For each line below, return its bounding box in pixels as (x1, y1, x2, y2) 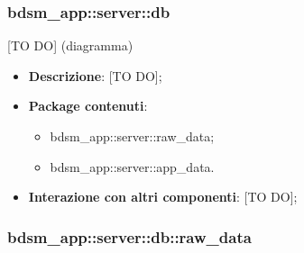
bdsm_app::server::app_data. (50, 157, 215, 176)
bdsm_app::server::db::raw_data (7, 225, 252, 248)
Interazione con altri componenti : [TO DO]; (28, 187, 298, 206)
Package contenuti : (28, 96, 148, 115)
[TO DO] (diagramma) (7, 36, 134, 55)
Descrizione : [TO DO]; (28, 66, 162, 85)
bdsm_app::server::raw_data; (50, 127, 215, 145)
